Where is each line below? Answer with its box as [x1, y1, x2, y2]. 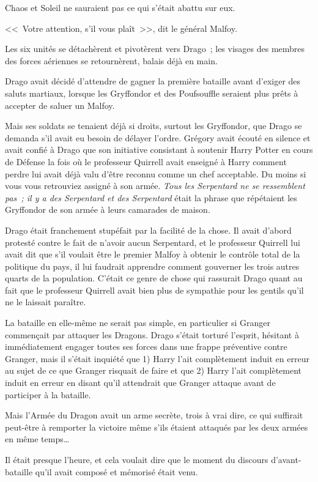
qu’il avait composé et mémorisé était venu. [35, 465, 198, 478]
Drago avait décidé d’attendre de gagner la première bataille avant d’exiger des [5, 75, 301, 87]
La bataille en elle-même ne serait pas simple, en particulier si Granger [5, 316, 270, 329]
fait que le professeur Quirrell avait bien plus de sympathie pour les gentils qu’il [5, 283, 304, 296]
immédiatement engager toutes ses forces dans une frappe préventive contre [5, 340, 287, 353]
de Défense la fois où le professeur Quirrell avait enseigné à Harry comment [5, 155, 287, 168]
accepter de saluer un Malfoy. [5, 98, 115, 111]
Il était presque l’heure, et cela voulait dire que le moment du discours [5, 453, 268, 465]
